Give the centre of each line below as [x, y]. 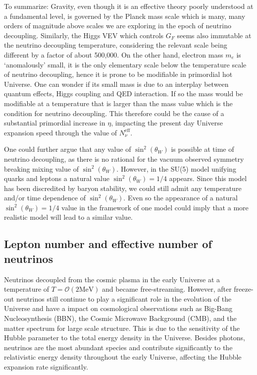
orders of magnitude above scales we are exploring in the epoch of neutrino [118, 26]
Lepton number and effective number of [108, 244]
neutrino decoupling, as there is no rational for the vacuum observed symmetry [124, 158]
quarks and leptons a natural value [57, 178]
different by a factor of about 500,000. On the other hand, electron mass [114, 54]
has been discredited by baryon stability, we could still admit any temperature [123, 188]
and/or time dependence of [45, 198]
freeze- [244, 289]
